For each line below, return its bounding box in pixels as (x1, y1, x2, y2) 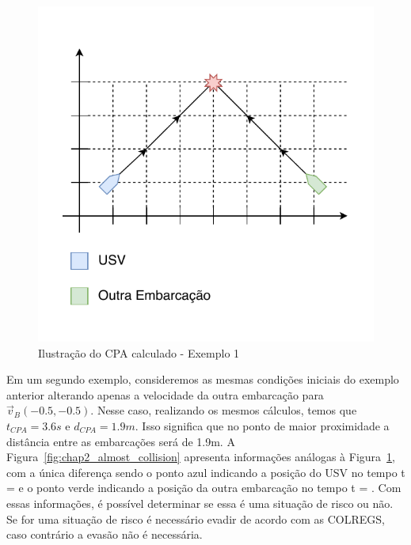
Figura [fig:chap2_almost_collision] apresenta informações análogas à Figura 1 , (6, 448, 395, 465)
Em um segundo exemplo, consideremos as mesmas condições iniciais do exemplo (6, 371, 399, 388)
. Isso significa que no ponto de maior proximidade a (135, 417, 390, 433)
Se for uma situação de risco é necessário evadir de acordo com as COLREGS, (6, 510, 385, 527)
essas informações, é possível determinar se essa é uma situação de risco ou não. (6, 494, 394, 511)
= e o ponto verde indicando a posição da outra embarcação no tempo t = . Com (6, 479, 401, 496)
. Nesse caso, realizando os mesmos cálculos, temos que (90, 402, 357, 418)
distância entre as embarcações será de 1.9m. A (6, 433, 235, 449)
